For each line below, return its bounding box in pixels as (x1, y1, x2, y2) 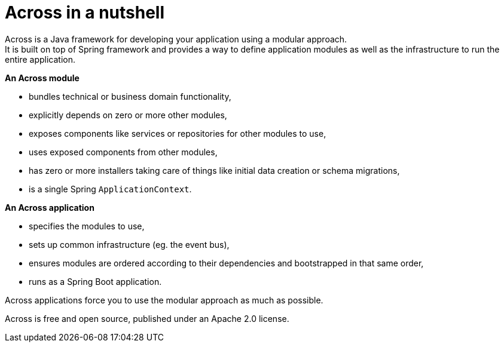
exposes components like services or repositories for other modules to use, (29, 128, 326, 139)
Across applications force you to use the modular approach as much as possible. (5, 294, 323, 305)
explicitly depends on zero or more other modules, (29, 109, 227, 120)
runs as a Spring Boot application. (29, 276, 162, 287)
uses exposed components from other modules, (29, 146, 218, 157)
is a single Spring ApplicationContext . (29, 183, 192, 194)
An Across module (5, 72, 80, 83)
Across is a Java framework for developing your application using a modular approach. (5, 33, 347, 44)
